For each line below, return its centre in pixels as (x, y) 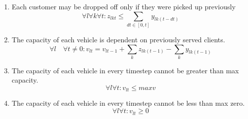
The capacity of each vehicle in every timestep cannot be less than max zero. (128, 103)
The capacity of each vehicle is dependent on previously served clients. (118, 39)
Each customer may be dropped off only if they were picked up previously (124, 6)
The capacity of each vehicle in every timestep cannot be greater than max (125, 70)
